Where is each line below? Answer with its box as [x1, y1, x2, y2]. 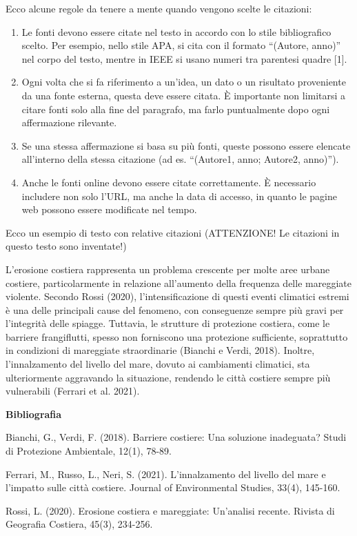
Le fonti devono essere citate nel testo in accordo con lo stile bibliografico [21, 24, 331, 39]
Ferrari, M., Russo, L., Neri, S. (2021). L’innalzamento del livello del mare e [6, 466, 326, 481]
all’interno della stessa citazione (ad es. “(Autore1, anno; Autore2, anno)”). [21, 152, 339, 166]
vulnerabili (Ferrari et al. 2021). [6, 384, 140, 398]
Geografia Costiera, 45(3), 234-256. [6, 517, 153, 531]
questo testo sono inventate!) [6, 239, 127, 253]
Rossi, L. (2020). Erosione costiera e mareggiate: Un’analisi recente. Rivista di [6, 503, 335, 517]
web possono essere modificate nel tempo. [21, 202, 197, 217]
